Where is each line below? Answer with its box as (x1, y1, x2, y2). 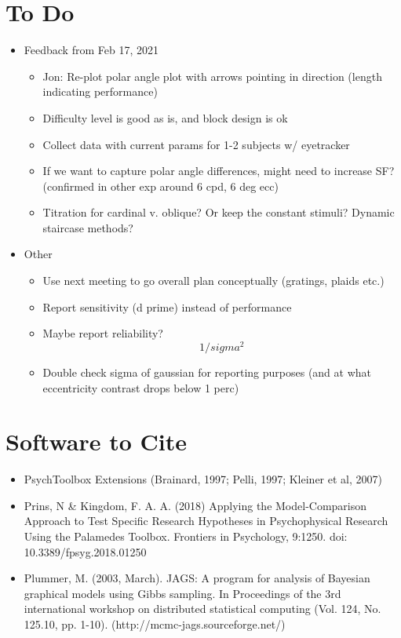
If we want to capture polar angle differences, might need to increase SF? (42, 162, 395, 179)
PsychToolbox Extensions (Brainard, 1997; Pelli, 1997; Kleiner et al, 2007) (24, 471, 382, 487)
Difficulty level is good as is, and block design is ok (42, 109, 288, 126)
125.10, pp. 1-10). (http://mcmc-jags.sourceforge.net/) (24, 615, 286, 632)
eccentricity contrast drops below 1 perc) (42, 379, 239, 396)
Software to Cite (5, 425, 188, 458)
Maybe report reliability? (42, 325, 163, 341)
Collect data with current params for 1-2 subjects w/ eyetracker (42, 136, 350, 152)
